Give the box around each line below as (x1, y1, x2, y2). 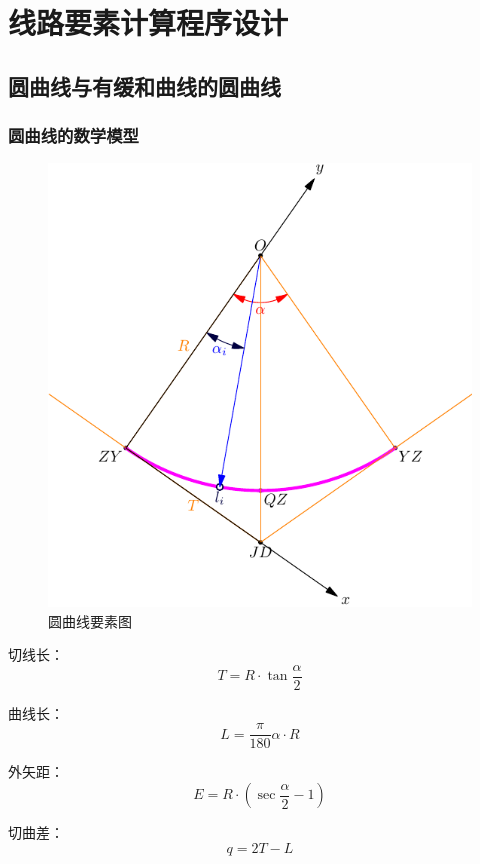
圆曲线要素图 (48, 610, 132, 631)
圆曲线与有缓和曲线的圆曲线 (8, 70, 281, 101)
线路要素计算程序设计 (8, 2, 289, 43)
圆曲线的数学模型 (8, 123, 139, 148)
